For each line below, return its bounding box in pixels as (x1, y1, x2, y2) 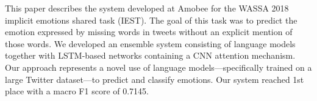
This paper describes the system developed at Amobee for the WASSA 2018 (5, 2, 289, 14)
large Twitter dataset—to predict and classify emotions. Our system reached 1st (5, 73, 304, 85)
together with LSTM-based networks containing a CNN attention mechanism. (5, 49, 296, 62)
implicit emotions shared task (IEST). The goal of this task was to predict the (5, 13, 297, 26)
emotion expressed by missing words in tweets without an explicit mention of (5, 25, 293, 38)
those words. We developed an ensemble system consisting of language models (5, 37, 296, 50)
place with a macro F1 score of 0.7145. (5, 85, 149, 97)
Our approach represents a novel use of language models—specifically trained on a (5, 60, 312, 73)
